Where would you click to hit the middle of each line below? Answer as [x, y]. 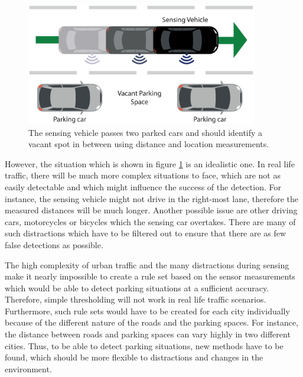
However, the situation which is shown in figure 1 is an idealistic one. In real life [150, 163]
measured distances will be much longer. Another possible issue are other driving [151, 210]
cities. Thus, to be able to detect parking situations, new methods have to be [144, 345]
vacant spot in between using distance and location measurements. [149, 144]
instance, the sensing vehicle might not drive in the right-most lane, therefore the [152, 198]
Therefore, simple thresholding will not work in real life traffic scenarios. [136, 299]
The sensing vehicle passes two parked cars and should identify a [146, 132]
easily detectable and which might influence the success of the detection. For [143, 186]
